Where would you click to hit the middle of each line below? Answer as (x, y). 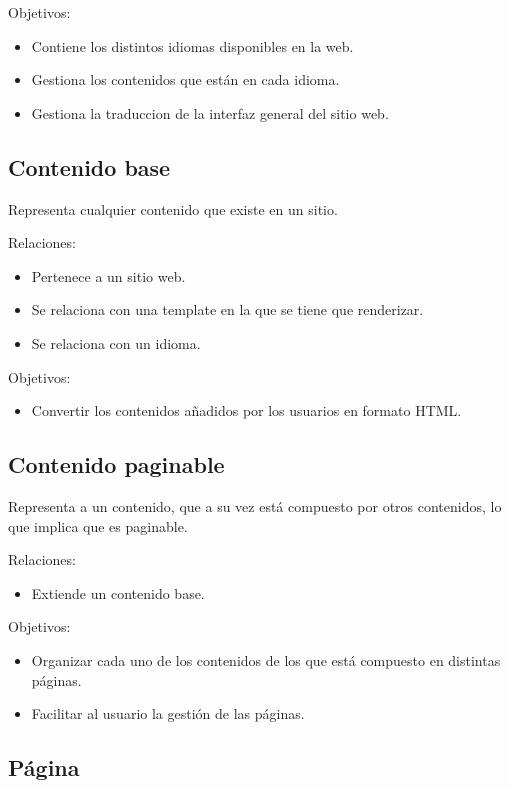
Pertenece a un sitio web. (108, 275)
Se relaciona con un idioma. (116, 342)
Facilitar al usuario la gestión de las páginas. (168, 713)
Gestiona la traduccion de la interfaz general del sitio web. (210, 112)
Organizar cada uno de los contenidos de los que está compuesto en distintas (266, 659)
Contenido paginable (116, 464)
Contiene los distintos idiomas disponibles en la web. (192, 45)
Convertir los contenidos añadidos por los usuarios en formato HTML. (246, 410)
